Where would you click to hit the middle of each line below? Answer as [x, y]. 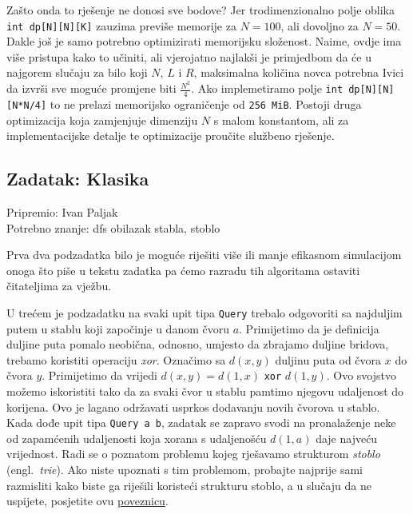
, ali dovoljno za [320, 25]
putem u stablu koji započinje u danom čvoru [118, 328]
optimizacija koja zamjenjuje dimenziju [102, 120]
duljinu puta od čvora [328, 359]
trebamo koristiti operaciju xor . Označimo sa [116, 359]
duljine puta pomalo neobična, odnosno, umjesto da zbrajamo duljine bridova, [198, 344]
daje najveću [347, 438]
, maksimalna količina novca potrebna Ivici [299, 72]
